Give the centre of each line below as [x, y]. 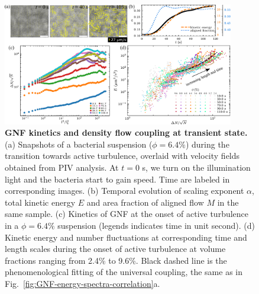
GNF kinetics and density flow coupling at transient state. [126, 132]
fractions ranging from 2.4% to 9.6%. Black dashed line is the [116, 260]
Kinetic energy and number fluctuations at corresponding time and [126, 237]
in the [228, 202]
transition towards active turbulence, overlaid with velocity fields [122, 156]
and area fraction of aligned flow [145, 202]
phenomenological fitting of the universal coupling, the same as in [124, 272]
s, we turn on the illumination [196, 167]
